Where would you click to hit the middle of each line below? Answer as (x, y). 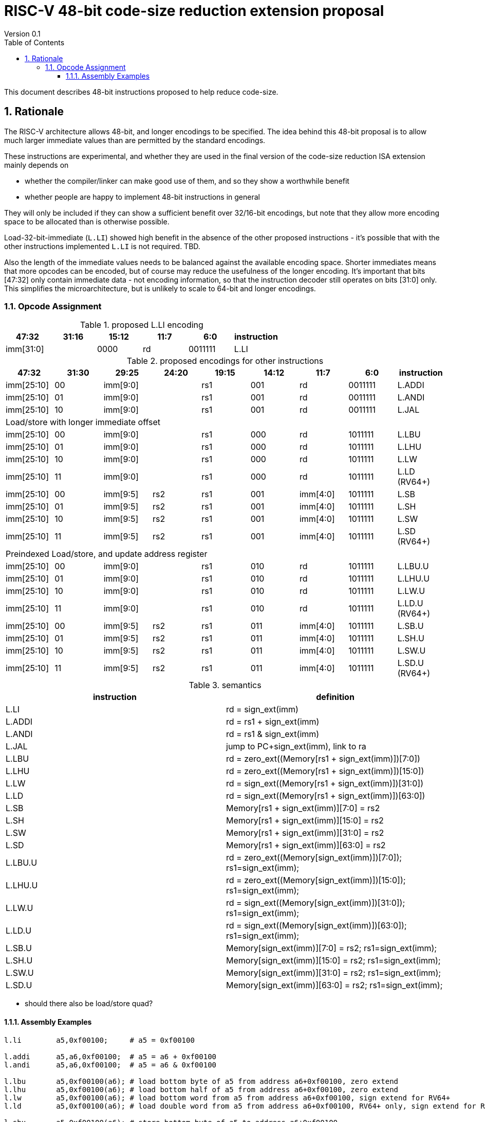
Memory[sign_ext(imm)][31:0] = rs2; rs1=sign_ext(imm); (334, 973)
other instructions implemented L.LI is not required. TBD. (102, 246)
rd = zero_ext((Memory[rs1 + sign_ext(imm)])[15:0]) (325, 771)
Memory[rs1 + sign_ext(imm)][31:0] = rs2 (305, 833)
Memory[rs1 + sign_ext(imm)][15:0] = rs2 (305, 821)
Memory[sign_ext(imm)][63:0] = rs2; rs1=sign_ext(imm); (334, 985)
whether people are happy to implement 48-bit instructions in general (142, 197)
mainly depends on (36, 165)
